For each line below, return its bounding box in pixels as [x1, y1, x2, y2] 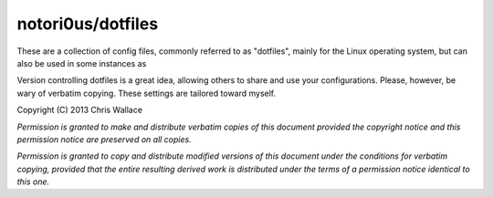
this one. [16, 176, 50, 187]
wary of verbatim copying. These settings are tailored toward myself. [16, 88, 277, 98]
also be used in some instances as [16, 57, 147, 68]
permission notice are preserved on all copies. [16, 133, 192, 145]
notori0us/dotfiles [16, 14, 159, 34]
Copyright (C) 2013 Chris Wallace [16, 105, 143, 116]
